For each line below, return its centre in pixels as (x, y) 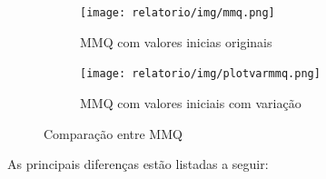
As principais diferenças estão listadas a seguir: (138, 164)
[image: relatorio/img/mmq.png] (178, 13)
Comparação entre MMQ (113, 133)
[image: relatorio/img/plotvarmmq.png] (200, 74)
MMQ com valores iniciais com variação (191, 102)
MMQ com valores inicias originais (176, 41)
